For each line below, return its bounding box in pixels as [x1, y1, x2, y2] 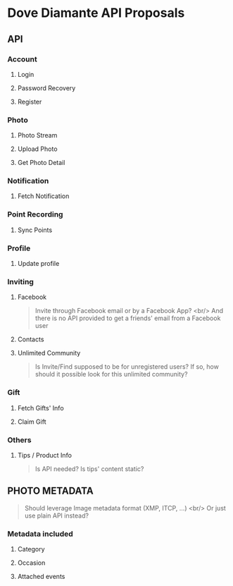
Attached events [17, 573, 65, 581]
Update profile [17, 260, 60, 268]
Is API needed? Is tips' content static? [34, 464, 144, 473]
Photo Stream [17, 131, 58, 140]
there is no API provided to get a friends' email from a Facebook [34, 314, 221, 322]
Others [7, 435, 32, 445]
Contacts [17, 335, 44, 343]
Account [7, 54, 37, 64]
